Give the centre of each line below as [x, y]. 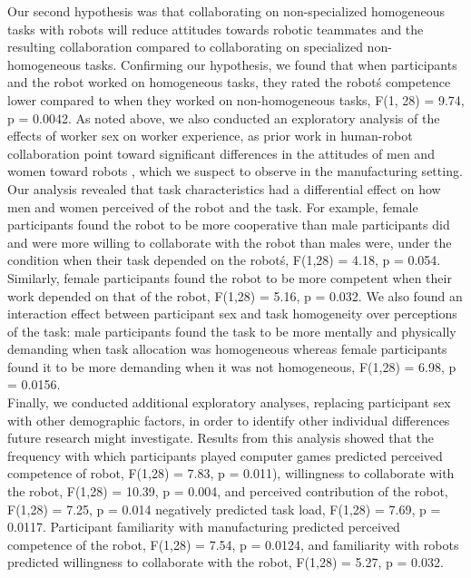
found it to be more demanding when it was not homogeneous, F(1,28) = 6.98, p [232, 366]
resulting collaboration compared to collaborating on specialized [185, 47]
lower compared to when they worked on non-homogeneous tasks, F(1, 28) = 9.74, [236, 99]
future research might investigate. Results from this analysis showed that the [221, 438]
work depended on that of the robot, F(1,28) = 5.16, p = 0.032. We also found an [235, 295]
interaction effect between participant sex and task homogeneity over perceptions [232, 313]
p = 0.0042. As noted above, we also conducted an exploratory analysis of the [224, 118]
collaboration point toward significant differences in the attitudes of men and [221, 153]
